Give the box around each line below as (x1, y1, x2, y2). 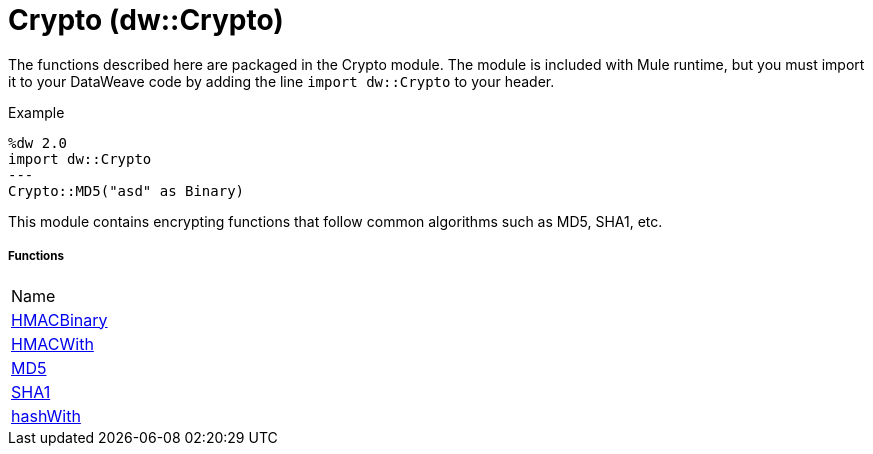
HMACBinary (11, 309, 108, 330)
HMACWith (11, 333, 94, 354)
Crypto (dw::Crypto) (8, 3, 284, 37)
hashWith (11, 405, 81, 426)
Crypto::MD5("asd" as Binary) (8, 182, 245, 199)
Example (8, 103, 65, 121)
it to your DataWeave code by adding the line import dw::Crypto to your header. (8, 72, 555, 90)
